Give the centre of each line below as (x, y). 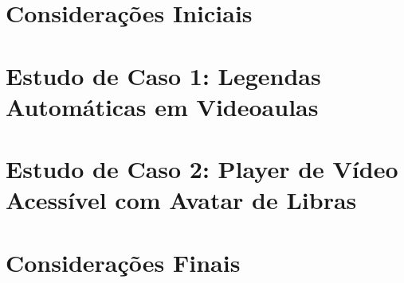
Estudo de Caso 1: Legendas (163, 75)
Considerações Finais (123, 262)
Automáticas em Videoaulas (162, 106)
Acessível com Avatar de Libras (181, 200)
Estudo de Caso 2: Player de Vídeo (202, 169)
